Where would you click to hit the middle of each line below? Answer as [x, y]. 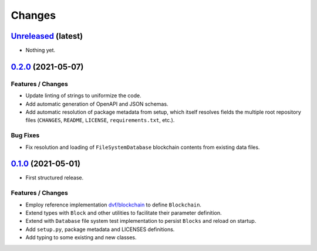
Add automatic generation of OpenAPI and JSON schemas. [97, 104]
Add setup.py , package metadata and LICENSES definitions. [100, 229]
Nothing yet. [41, 50]
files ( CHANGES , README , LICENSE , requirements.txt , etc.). [100, 120]
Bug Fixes [25, 135]
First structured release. [55, 178]
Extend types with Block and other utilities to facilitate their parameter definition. [124, 213]
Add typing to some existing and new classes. [81, 238]
